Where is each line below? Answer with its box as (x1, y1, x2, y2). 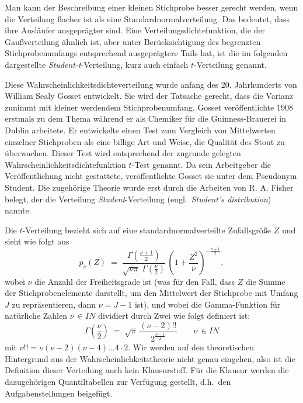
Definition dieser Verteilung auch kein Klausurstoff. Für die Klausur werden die (5, 364, 289, 376)
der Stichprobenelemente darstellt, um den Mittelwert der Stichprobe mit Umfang (5, 287, 298, 299)
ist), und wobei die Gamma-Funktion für (134, 298, 281, 310)
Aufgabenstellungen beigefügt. (5, 387, 113, 399)
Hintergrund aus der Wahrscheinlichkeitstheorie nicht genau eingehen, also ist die (5, 352, 295, 364)
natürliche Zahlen (5, 309, 68, 322)
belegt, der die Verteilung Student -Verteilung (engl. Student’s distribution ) (5, 192, 271, 205)
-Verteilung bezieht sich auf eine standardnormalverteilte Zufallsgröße (22, 223, 271, 236)
